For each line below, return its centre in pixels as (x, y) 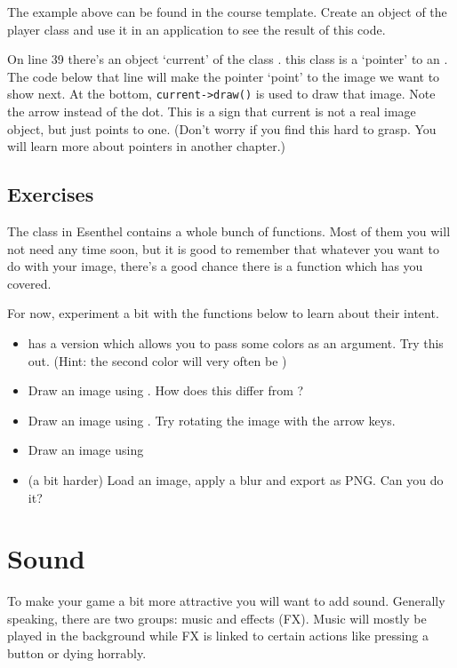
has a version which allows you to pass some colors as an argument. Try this (236, 342)
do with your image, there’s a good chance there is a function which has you (215, 266)
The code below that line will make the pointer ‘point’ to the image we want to (224, 76)
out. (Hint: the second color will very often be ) (157, 360)
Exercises (51, 194)
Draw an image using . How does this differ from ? (166, 390)
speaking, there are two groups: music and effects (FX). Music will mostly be (217, 618)
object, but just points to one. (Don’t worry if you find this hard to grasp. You (222, 128)
